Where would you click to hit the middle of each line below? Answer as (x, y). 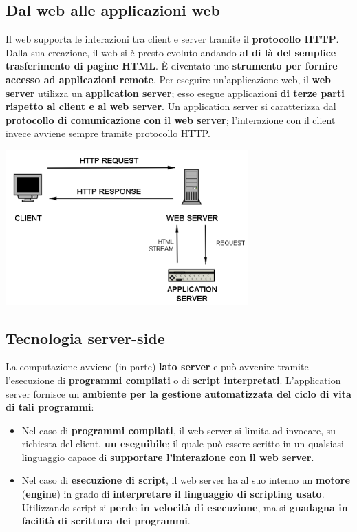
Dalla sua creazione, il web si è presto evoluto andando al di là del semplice (171, 52)
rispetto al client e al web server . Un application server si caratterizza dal (171, 106)
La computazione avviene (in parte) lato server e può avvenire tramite (157, 366)
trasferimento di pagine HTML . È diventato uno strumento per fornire (172, 66)
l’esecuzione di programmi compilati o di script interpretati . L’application (173, 380)
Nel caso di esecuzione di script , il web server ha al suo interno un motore (186, 480)
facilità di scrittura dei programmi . (106, 521)
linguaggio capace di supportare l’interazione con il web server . (168, 457)
